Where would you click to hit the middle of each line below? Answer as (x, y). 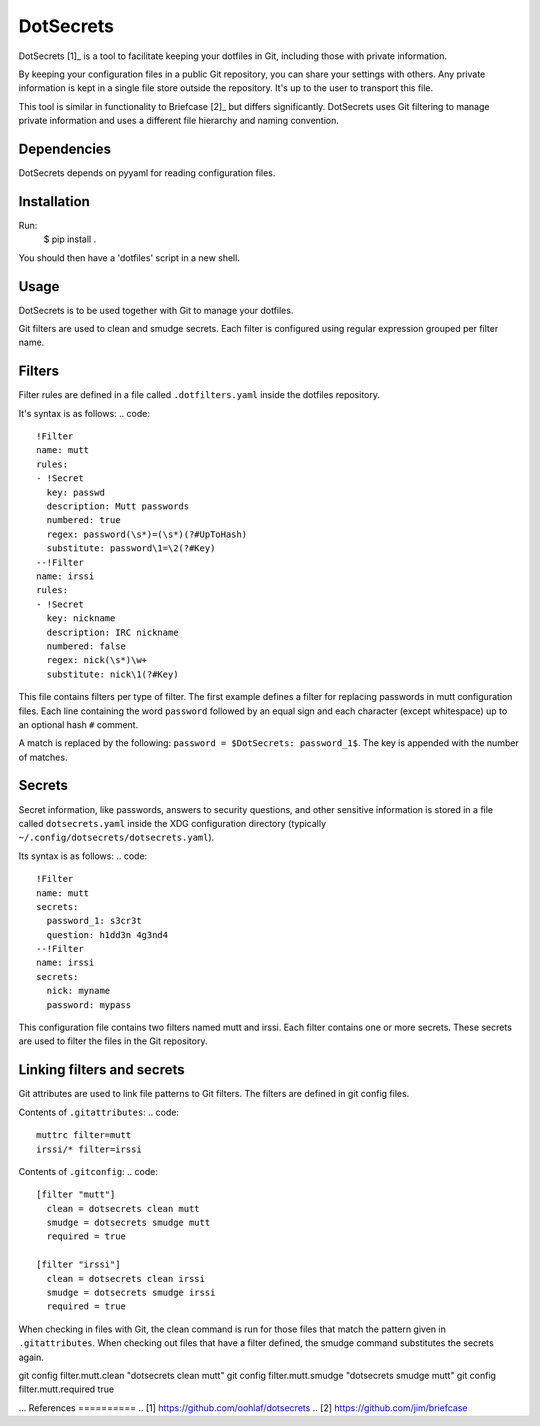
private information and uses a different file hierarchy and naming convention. (179, 121)
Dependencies (65, 148)
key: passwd (75, 492)
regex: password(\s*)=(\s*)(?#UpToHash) (147, 534)
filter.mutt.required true (66, 1389)
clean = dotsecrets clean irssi (125, 1278)
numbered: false (86, 646)
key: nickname (81, 618)
